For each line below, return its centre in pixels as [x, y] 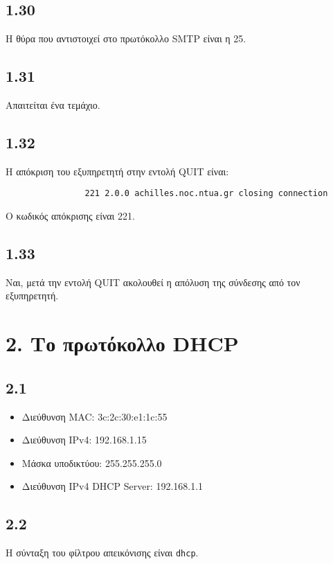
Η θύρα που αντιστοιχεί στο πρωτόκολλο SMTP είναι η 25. [126, 38]
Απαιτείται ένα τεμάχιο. [53, 105]
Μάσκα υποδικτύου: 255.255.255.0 [92, 462]
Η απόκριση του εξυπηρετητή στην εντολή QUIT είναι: [117, 171]
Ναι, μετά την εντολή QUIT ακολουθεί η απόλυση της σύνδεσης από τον [153, 282]
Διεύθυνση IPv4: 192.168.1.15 [84, 440]
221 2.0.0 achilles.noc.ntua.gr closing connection [206, 194]
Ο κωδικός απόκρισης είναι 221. [70, 216]
